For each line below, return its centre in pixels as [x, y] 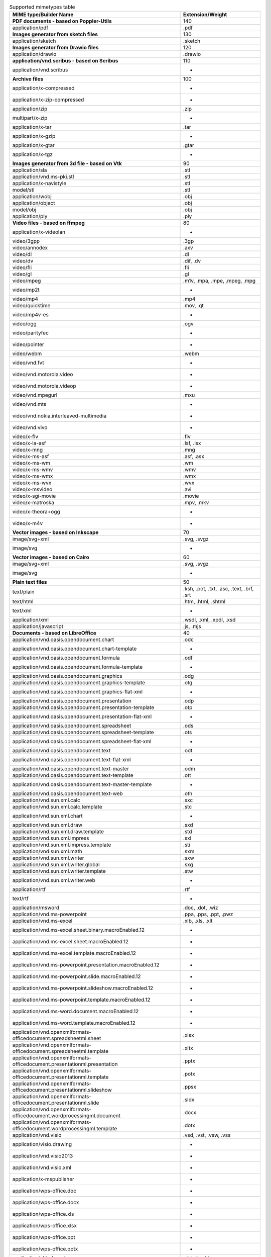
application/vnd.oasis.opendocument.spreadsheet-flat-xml [82, 742]
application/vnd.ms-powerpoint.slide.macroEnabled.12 [77, 976]
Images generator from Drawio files [55, 48]
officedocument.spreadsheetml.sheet [57, 1038]
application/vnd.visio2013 [43, 1156]
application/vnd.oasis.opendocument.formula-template [78, 667]
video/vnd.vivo [30, 427]
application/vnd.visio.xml [42, 1168]
